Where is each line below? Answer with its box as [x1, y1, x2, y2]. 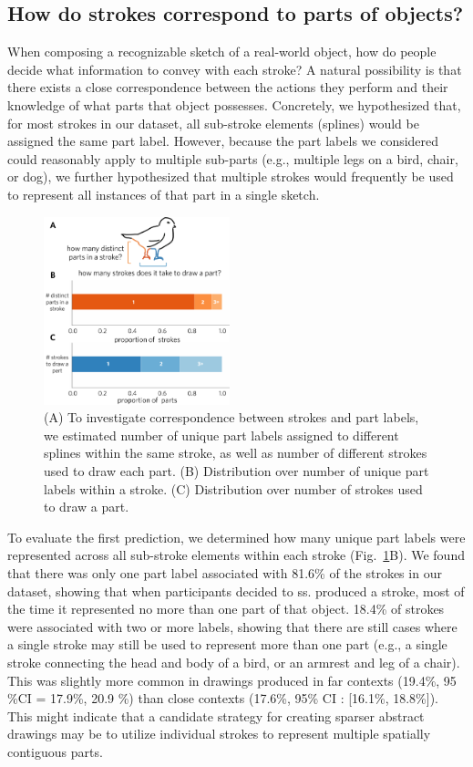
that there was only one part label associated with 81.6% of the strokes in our [7, 564, 442, 583]
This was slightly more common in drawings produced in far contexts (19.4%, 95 [7, 670, 457, 689]
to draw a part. [44, 497, 129, 516]
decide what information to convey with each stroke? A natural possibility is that [7, 59, 462, 78]
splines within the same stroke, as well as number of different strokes [44, 443, 427, 462]
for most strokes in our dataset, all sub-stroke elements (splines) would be [7, 113, 419, 132]
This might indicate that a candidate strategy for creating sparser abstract [7, 706, 425, 725]
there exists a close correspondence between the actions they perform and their [7, 78, 448, 97]
